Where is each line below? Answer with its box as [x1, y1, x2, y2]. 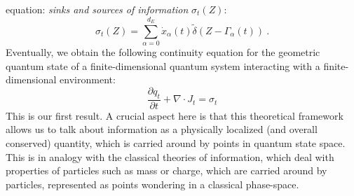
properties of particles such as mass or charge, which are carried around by [6, 163, 327, 178]
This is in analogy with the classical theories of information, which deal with [6, 149, 334, 164]
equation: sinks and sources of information [6, 2, 189, 16]
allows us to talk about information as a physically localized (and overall [6, 122, 318, 136]
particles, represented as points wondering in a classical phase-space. [6, 176, 299, 191]
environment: [60, 72, 116, 87]
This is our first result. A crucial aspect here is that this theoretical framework [6, 108, 343, 122]
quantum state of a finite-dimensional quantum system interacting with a [6, 58, 320, 73]
